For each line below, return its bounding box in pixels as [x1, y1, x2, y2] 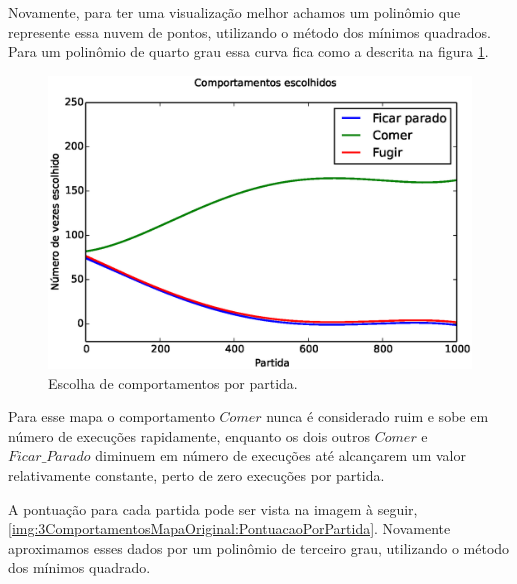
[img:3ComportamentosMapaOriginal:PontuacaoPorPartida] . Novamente [8, 518, 451, 539]
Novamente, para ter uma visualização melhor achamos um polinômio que [8, 2, 461, 22]
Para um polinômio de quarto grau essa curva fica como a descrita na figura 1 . [8, 41, 489, 62]
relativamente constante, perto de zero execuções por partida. [8, 464, 385, 485]
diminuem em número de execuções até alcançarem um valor [95, 445, 466, 466]
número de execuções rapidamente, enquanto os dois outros [8, 425, 371, 446]
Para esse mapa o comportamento [8, 406, 215, 427]
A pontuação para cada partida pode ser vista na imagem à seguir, [8, 498, 418, 519]
